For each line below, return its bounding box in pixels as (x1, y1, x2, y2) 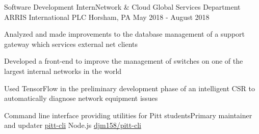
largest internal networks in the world (4, 65, 122, 76)
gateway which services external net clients (4, 38, 138, 49)
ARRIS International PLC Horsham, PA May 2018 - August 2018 (4, 11, 210, 22)
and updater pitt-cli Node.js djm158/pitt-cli (4, 120, 141, 130)
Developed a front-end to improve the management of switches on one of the (4, 56, 243, 66)
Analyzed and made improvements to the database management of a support (4, 29, 245, 39)
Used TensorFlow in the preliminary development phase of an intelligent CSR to (4, 83, 255, 93)
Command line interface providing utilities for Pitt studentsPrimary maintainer (4, 110, 252, 120)
